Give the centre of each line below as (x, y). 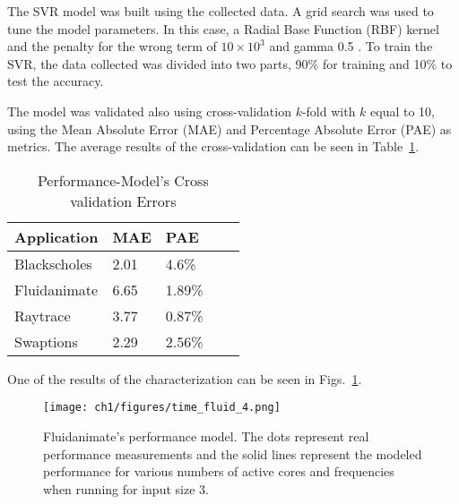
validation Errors (123, 201)
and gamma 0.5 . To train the (351, 46)
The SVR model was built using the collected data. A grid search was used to (221, 11)
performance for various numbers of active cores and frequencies (219, 471)
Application (56, 236)
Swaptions (46, 341)
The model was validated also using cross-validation (149, 111)
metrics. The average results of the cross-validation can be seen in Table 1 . (213, 146)
